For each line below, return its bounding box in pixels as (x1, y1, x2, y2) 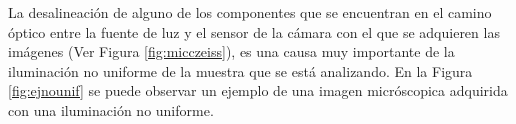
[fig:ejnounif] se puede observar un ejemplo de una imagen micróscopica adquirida (8, 80, 508, 101)
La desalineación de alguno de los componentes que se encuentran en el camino (8, 2, 492, 22)
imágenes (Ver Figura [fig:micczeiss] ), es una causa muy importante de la (8, 41, 455, 62)
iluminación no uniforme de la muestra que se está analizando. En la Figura (8, 60, 473, 81)
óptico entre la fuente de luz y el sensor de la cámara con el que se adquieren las (8, 21, 500, 42)
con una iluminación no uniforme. (8, 99, 214, 120)
